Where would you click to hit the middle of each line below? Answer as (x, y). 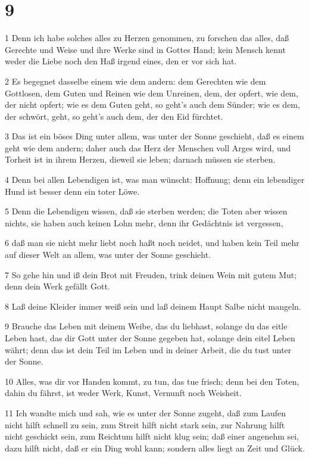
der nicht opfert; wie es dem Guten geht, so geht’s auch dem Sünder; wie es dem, (152, 105)
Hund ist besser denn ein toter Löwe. (72, 191)
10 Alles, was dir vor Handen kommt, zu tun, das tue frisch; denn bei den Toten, (152, 381)
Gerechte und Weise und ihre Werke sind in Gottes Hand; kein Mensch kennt (145, 49)
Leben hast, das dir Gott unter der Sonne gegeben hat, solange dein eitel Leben (150, 338)
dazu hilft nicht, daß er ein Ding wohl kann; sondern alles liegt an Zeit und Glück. (155, 448)
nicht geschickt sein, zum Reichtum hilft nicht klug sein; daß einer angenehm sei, (152, 436)
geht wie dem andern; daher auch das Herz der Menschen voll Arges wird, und (148, 147)
